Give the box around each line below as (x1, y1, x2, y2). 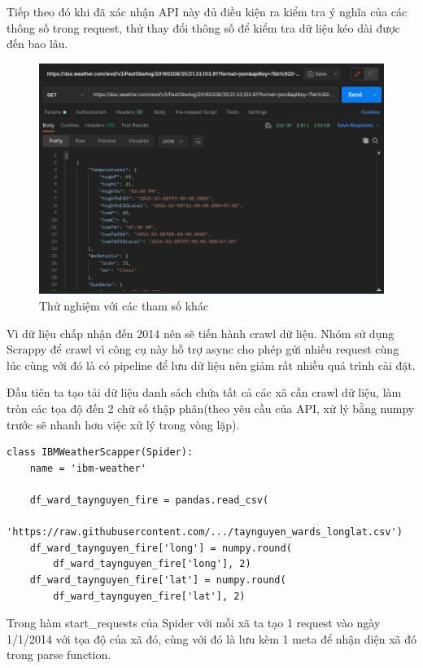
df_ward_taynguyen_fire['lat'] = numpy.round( (29, 574, 286, 586)
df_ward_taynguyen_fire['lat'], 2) (53, 590, 246, 602)
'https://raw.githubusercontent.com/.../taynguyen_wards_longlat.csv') (7, 526, 403, 538)
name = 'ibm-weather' (29, 462, 146, 474)
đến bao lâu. (7, 35, 68, 52)
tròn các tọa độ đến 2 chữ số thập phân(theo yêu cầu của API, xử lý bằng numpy (7, 399, 415, 416)
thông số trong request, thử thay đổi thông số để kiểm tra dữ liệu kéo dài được (7, 19, 400, 36)
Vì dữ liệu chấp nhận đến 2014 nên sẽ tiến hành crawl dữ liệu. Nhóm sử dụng (7, 324, 395, 341)
